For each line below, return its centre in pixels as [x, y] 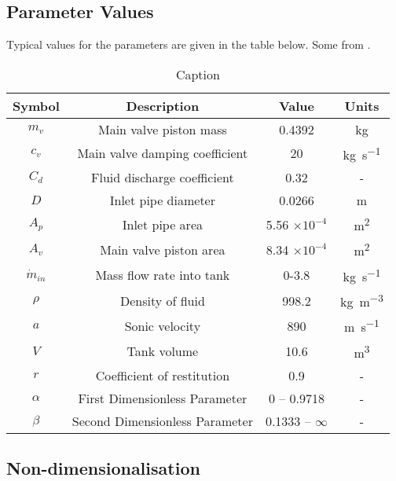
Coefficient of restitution [163, 376]
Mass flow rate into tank [163, 275]
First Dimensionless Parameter [163, 398]
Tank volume [163, 351]
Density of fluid [162, 300]
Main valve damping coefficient [163, 153]
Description [163, 105]
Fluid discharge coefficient [163, 178]
